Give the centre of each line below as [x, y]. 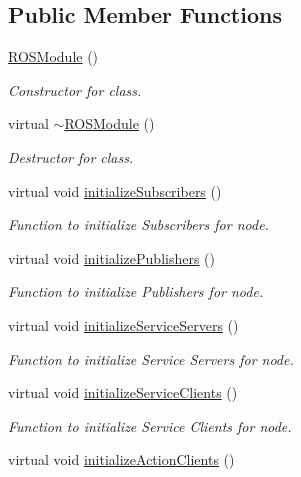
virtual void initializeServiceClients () [123, 392]
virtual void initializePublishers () [111, 257]
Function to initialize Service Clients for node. [150, 425]
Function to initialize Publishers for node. [136, 291]
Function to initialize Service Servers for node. [151, 358]
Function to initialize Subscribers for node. [138, 224]
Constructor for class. [75, 89]
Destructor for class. [71, 156]
